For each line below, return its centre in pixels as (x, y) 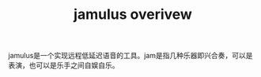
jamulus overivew (133, 15)
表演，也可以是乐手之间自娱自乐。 (64, 65)
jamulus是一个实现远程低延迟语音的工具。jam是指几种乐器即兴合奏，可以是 (130, 56)
